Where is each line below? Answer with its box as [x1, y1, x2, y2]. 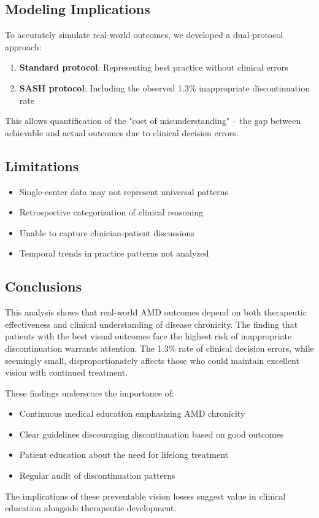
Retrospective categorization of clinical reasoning [19, 206, 203, 218]
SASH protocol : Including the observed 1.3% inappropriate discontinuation [19, 81, 310, 94]
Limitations [5, 156, 79, 175]
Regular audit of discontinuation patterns [19, 469, 175, 482]
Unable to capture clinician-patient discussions [19, 226, 194, 239]
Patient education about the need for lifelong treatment [19, 448, 228, 461]
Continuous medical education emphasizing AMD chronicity [19, 407, 245, 420]
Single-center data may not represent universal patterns [19, 185, 229, 198]
